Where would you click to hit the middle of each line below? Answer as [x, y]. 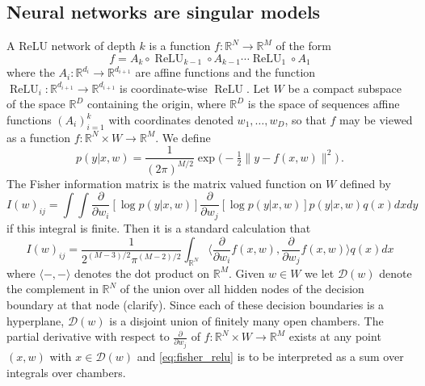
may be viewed [376, 120]
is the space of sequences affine [324, 104]
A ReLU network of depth [71, 46]
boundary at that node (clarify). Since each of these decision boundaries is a [196, 304]
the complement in [53, 289]
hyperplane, [36, 320]
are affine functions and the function [225, 72]
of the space [36, 104]
